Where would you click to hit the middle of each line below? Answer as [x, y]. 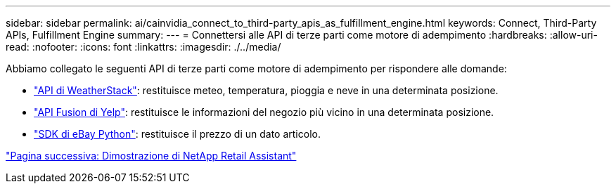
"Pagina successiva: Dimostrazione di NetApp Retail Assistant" [151, 156]
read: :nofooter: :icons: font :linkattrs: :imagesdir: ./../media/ [143, 47]
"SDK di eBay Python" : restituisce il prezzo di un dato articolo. [177, 134]
